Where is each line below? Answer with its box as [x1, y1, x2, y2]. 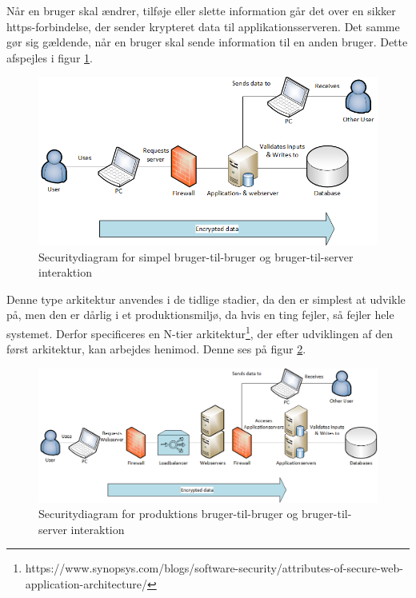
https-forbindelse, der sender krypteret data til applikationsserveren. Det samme [6, 18, 400, 34]
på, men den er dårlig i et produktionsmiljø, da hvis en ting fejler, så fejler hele [6, 306, 394, 323]
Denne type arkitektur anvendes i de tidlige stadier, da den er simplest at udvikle [6, 290, 406, 307]
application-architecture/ [25, 575, 147, 592]
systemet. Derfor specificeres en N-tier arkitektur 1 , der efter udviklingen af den [6, 322, 394, 341]
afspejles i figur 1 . [6, 49, 93, 66]
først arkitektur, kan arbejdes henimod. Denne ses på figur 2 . [6, 341, 306, 357]
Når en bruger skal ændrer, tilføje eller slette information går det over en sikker [6, 2, 396, 18]
